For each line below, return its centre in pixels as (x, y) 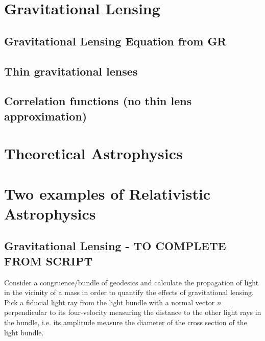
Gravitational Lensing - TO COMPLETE (115, 246)
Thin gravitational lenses (71, 71)
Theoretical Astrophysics (93, 153)
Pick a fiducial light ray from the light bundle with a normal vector (110, 302)
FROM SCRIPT (49, 261)
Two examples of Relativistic (107, 193)
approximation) (46, 116)
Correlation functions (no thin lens (98, 101)
